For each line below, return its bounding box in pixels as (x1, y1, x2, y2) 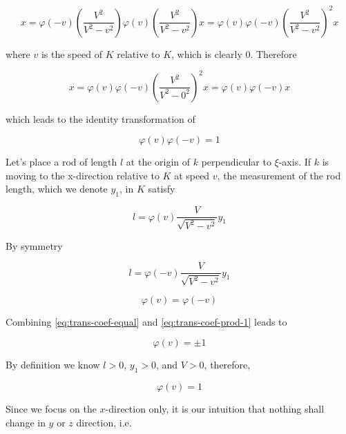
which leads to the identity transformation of (6, 111, 195, 126)
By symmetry (6, 238, 63, 253)
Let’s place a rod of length (6, 155, 117, 169)
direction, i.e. (76, 415, 132, 429)
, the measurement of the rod (217, 168, 341, 182)
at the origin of (126, 155, 191, 169)
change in (6, 415, 46, 429)
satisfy (148, 181, 175, 196)
